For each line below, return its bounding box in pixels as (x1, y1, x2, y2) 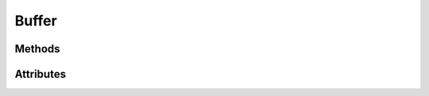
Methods (14, 42, 60, 56)
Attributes (14, 67, 67, 81)
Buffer (14, 12, 57, 29)
